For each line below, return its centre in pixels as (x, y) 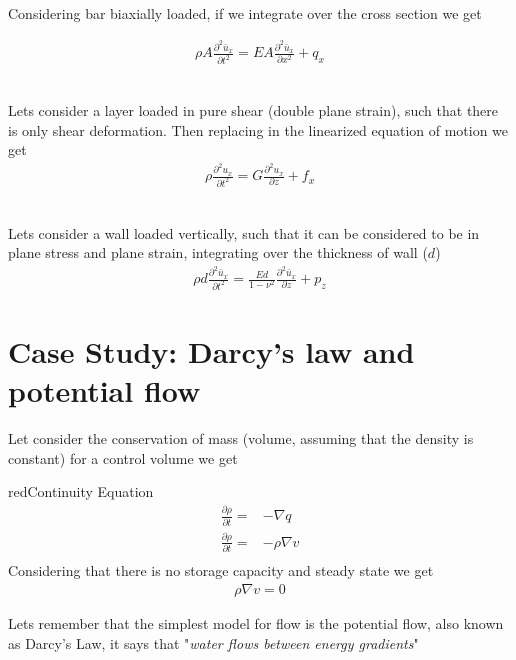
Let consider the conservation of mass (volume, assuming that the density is (241, 438)
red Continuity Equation (81, 491)
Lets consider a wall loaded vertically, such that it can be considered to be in (244, 232)
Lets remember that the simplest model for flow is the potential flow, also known (256, 622)
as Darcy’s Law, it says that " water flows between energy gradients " (213, 642)
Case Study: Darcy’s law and (211, 351)
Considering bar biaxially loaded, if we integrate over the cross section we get (245, 12)
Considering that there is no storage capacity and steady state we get (221, 570)
